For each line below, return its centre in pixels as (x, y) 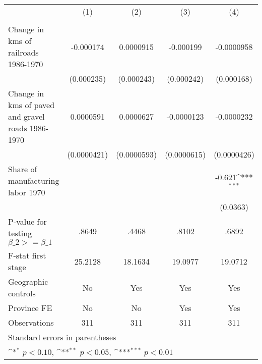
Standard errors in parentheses (62, 337)
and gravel (26, 116)
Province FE (30, 308)
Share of (23, 169)
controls (22, 293)
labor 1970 (27, 192)
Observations (31, 322)
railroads (23, 52)
